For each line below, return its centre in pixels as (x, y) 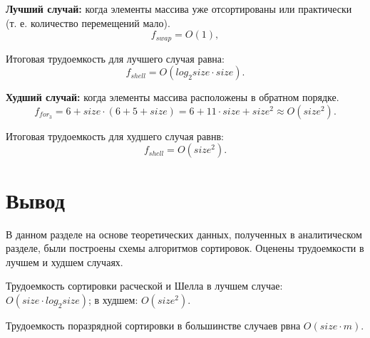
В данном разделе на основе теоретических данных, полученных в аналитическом (184, 234)
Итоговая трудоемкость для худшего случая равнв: (115, 136)
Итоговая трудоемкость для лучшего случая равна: (115, 58)
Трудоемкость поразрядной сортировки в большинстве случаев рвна (153, 325)
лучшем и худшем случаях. (65, 262)
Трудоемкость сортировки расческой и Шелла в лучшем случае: (144, 286)
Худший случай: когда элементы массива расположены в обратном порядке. (173, 97)
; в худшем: (113, 299)
